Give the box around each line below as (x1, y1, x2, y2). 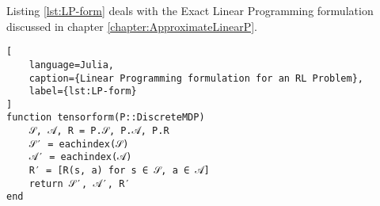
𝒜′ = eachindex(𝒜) (28, 151, 132, 163)
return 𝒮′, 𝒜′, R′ (28, 177, 131, 189)
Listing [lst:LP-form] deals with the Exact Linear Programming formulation (6, 2, 374, 18)
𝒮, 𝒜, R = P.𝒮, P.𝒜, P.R (28, 125, 169, 137)
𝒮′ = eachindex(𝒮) (28, 138, 129, 150)
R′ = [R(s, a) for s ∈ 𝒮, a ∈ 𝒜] (28, 165, 210, 177)
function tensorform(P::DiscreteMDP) (6, 112, 205, 124)
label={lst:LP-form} (28, 86, 137, 97)
